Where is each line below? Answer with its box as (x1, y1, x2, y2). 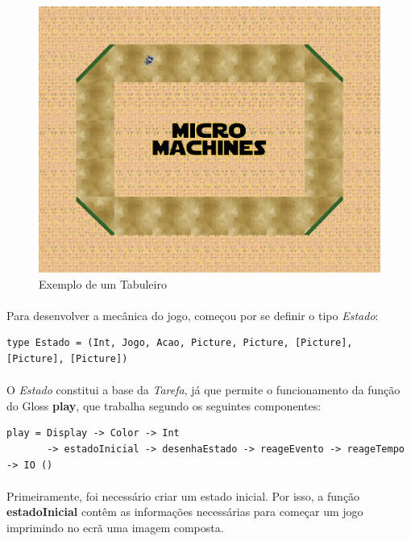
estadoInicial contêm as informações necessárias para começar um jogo (6, 503, 363, 520)
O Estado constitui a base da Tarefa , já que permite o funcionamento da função (6, 381, 401, 398)
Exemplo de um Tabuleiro (39, 275, 167, 292)
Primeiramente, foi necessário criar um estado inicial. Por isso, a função (6, 487, 360, 504)
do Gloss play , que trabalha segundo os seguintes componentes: (6, 397, 322, 414)
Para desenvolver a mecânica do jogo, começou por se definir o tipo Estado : (6, 306, 379, 323)
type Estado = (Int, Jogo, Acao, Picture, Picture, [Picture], (6, 337, 353, 349)
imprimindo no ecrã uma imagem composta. (6, 518, 224, 535)
